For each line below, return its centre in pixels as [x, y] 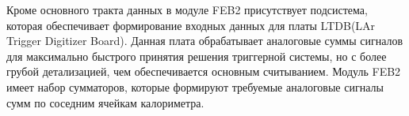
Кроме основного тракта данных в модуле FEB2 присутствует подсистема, [187, 9]
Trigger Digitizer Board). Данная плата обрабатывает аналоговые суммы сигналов [205, 41]
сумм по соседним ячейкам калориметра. [105, 102]
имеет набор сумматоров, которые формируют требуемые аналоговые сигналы [195, 86]
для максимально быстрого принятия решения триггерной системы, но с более [197, 56]
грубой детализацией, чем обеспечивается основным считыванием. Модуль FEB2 [204, 71]
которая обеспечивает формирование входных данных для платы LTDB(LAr [191, 25]
